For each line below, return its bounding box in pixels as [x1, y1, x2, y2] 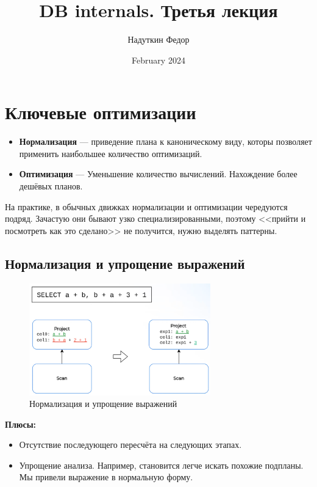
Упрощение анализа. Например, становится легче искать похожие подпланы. [19, 458, 304, 471]
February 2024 [132, 53, 185, 66]
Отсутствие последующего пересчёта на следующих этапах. [19, 438, 242, 451]
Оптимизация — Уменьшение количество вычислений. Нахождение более [19, 167, 297, 180]
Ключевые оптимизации [5, 100, 196, 125]
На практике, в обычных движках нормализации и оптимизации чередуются [5, 200, 288, 213]
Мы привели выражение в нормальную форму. [19, 471, 193, 483]
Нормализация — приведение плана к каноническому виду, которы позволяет [19, 135, 312, 148]
